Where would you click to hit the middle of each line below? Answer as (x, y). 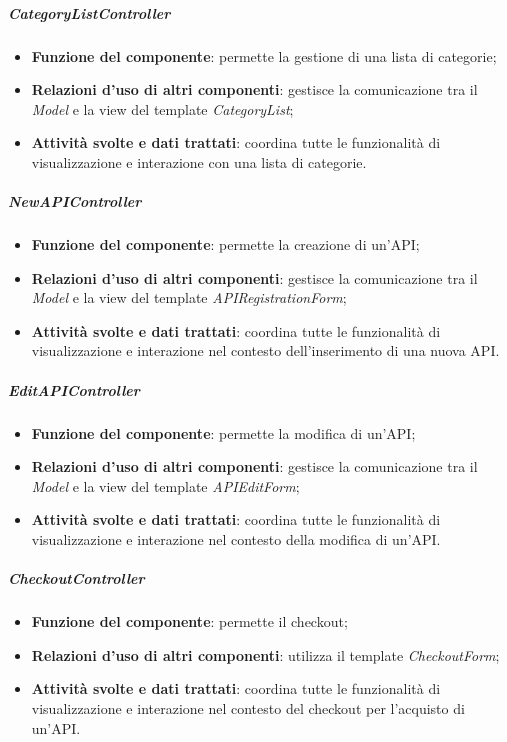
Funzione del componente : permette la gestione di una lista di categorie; (264, 55)
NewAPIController (75, 201)
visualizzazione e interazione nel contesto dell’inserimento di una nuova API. (265, 350)
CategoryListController (89, 12)
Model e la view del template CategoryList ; (162, 108)
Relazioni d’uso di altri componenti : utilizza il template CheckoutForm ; (265, 654)
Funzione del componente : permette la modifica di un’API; (223, 432)
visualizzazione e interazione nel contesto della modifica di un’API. (236, 539)
